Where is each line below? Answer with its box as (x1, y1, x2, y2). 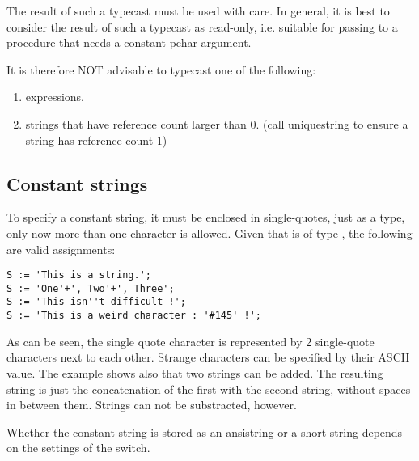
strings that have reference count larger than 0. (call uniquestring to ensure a (25, 115, 408, 132)
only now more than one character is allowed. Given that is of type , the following (6, 224, 413, 241)
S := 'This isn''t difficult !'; (6, 296, 186, 308)
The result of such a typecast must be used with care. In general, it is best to (6, 2, 390, 19)
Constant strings (6, 171, 148, 196)
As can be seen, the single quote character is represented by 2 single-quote (6, 332, 375, 349)
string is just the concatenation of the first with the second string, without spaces (6, 380, 411, 397)
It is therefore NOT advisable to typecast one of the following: (6, 61, 316, 78)
